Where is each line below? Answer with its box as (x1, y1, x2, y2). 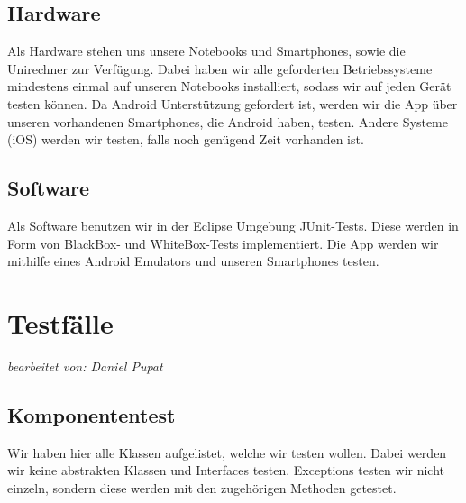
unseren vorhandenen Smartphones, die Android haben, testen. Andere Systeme (7, 112, 448, 131)
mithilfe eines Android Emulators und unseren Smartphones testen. (7, 251, 379, 270)
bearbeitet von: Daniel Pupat (7, 356, 163, 375)
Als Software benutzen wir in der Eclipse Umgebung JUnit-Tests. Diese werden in (7, 215, 459, 234)
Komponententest (7, 400, 176, 428)
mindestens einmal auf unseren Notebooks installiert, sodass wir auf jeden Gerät (7, 77, 452, 96)
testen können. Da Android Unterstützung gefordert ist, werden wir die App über (7, 94, 458, 113)
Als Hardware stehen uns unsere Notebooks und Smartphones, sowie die (7, 41, 406, 60)
